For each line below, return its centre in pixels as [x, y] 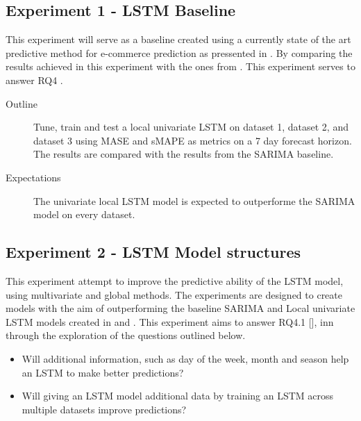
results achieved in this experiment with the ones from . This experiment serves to [180, 66]
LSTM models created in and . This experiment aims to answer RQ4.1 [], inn [170, 321]
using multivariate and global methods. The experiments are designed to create [174, 294]
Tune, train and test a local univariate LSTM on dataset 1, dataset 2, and [191, 127]
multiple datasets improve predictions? [104, 409]
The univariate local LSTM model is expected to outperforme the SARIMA [194, 200]
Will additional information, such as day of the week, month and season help [185, 358]
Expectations [33, 177]
